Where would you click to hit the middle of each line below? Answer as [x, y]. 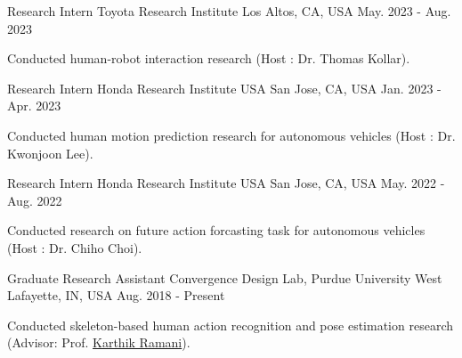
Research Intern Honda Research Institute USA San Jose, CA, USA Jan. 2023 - [224, 88]
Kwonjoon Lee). [50, 153]
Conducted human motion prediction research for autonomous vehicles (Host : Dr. [231, 135]
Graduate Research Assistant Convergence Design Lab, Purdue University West [225, 277]
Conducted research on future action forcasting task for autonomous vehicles [216, 230]
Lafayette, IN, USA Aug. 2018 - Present [116, 295]
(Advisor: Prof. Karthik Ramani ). [99, 342]
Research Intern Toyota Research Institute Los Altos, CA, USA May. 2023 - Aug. [229, 11]
